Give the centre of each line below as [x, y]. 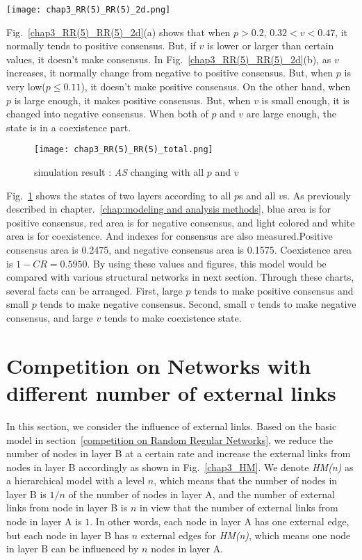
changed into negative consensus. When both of [107, 114]
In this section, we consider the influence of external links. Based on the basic [172, 426]
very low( [26, 87]
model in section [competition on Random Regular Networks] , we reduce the [170, 439]
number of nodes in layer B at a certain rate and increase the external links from [179, 453]
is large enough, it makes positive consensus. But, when [132, 100]
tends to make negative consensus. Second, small [143, 304]
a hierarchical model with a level [76, 480]
